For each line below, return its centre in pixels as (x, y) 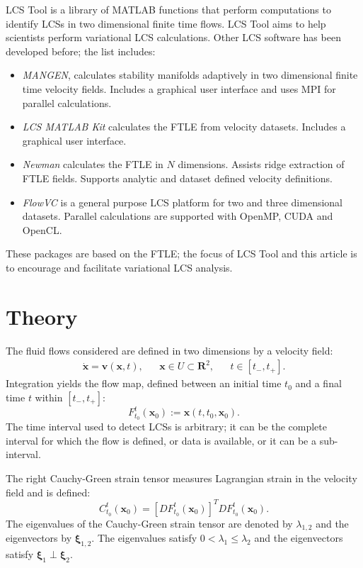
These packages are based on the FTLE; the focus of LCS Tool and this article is (181, 254)
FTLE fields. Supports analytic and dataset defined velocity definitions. (177, 178)
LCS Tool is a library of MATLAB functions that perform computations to (168, 9)
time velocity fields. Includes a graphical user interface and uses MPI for (179, 88)
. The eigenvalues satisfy (144, 538)
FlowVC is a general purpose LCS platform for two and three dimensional (183, 202)
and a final (318, 383)
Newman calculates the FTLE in (93, 164)
